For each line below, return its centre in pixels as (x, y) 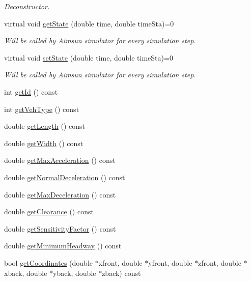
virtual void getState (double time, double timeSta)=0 (89, 23)
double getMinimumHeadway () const (63, 246)
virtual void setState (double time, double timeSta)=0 (89, 57)
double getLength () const (45, 126)
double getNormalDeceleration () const (65, 177)
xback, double (26, 273)
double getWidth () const (44, 143)
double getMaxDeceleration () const (60, 194)
